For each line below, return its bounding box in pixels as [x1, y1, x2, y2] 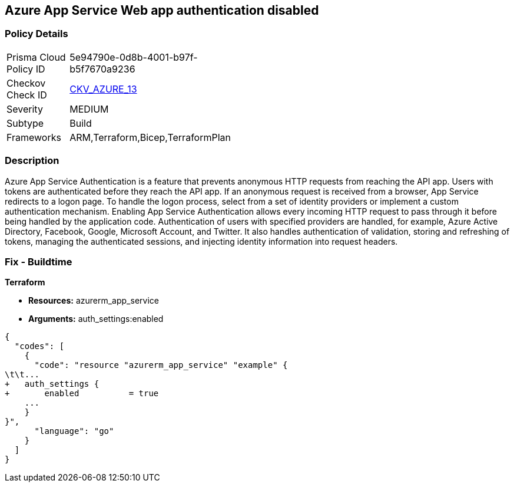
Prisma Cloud [6, 51, 66, 63]
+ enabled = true [5, 389, 159, 399]
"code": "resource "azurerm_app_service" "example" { [34, 360, 288, 370]
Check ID [6, 88, 47, 101]
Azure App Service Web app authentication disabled [5, 3, 319, 18]
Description [5, 154, 59, 167]
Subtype [6, 117, 44, 129]
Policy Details [5, 28, 68, 40]
